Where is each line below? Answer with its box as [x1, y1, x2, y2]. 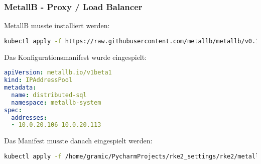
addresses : [11, 114, 47, 121]
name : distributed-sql [11, 91, 87, 99]
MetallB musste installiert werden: [4, 20, 110, 31]
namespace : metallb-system [11, 99, 101, 106]
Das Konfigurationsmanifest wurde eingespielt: [4, 51, 147, 62]
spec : [4, 106, 22, 114]
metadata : [4, 84, 37, 92]
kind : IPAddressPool [4, 76, 73, 84]
